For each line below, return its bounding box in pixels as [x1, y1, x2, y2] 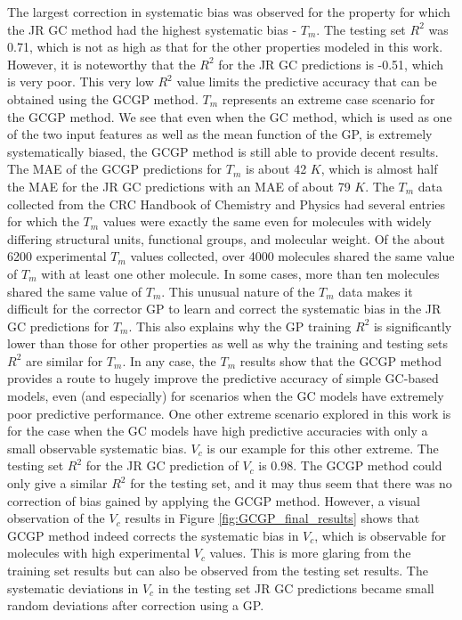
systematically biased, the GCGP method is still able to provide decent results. [7, 142, 439, 160]
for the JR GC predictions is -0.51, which [218, 54, 444, 73]
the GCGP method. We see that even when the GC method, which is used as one [7, 107, 452, 126]
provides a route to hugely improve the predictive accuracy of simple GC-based [7, 369, 439, 387]
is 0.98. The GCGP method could [258, 456, 442, 475]
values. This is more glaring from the [209, 543, 411, 562]
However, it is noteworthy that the [7, 54, 196, 73]
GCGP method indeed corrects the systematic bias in [7, 526, 299, 544]
